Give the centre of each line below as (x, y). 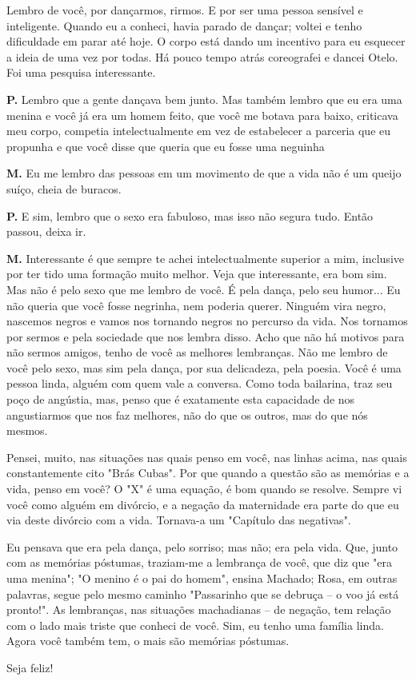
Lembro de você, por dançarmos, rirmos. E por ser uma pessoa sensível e (185, 10)
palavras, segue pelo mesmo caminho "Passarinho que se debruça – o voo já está (203, 593)
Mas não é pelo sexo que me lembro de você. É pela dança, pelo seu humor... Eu (204, 289)
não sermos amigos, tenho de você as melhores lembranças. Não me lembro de (197, 352)
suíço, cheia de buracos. (64, 188)
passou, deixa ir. (46, 231)
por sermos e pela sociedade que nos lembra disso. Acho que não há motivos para (206, 336)
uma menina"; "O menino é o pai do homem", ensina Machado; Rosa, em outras (202, 578)
